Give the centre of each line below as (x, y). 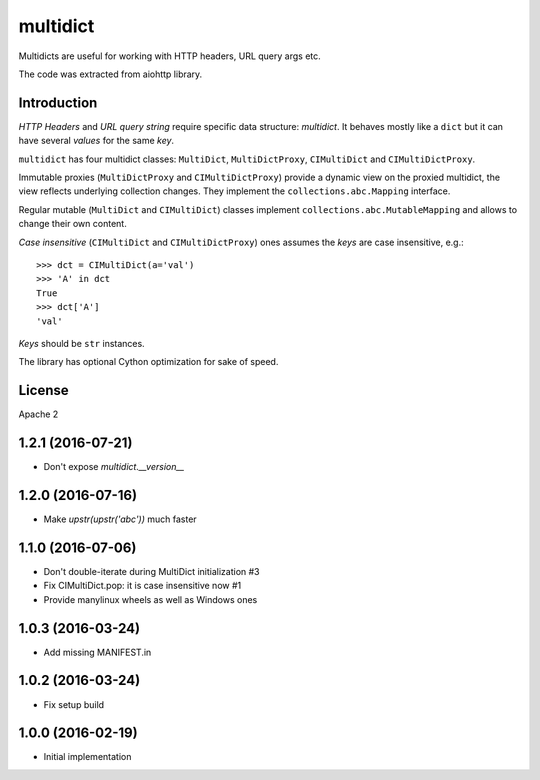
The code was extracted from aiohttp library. (110, 74)
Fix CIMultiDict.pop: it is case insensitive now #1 (142, 586)
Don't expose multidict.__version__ (114, 467)
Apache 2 (38, 414)
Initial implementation (87, 757)
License (43, 390)
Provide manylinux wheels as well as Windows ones (150, 599)
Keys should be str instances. (81, 343)
